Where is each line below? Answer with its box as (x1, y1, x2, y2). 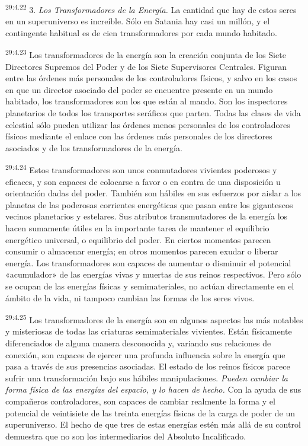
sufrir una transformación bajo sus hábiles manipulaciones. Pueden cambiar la (5, 371, 288, 384)
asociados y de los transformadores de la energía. (5, 141, 182, 154)
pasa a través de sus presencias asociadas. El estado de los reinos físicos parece (5, 360, 290, 372)
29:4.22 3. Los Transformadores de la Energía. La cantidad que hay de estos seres (5, 2, 297, 15)
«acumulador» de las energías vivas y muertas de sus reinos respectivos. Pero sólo (5, 268, 301, 281)
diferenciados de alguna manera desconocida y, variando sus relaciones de (5, 337, 271, 349)
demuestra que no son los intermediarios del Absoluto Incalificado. (5, 429, 246, 442)
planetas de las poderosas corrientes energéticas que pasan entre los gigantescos (5, 198, 293, 211)
